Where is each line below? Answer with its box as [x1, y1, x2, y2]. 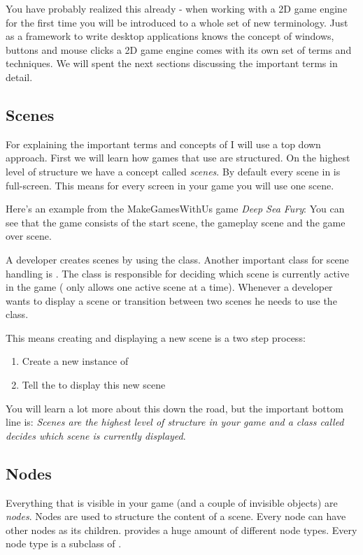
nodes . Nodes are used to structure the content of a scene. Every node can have [6, 509, 346, 524]
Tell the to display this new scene [22, 377, 166, 392]
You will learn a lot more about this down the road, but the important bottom [6, 401, 343, 415]
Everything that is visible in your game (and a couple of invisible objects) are [6, 495, 338, 510]
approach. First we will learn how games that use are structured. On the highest [6, 150, 350, 165]
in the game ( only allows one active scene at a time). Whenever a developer [6, 280, 333, 294]
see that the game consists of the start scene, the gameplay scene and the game [6, 215, 346, 229]
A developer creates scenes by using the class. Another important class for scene [6, 252, 349, 266]
